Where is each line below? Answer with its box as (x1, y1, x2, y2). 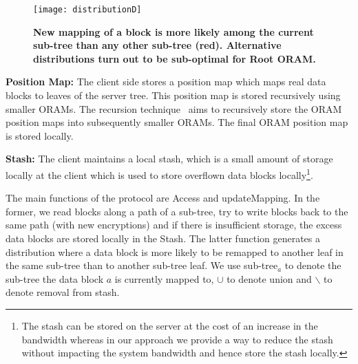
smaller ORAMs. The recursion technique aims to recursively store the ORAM (6, 101, 342, 116)
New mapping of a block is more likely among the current (33, 24, 314, 39)
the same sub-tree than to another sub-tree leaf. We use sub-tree (6, 258, 278, 272)
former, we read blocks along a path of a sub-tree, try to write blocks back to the (6, 204, 348, 218)
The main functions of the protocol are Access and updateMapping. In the (6, 191, 320, 205)
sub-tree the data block (6, 271, 104, 286)
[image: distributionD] (33, 5, 142, 14)
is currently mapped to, (114, 271, 214, 286)
